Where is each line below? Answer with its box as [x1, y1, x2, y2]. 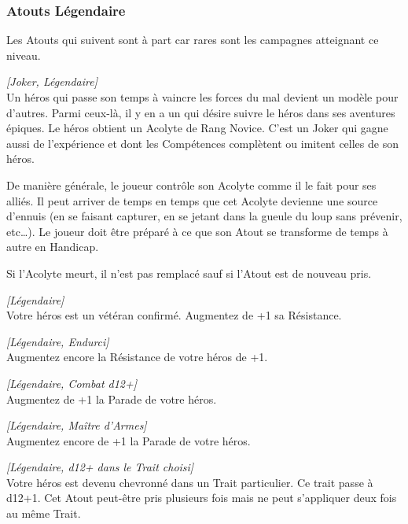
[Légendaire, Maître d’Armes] [6, 417, 147, 434]
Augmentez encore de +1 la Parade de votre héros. [6, 432, 251, 448]
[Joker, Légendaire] [6, 73, 97, 90]
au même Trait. [6, 505, 81, 522]
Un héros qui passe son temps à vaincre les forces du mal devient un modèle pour [6, 89, 399, 105]
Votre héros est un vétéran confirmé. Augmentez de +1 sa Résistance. [6, 307, 342, 323]
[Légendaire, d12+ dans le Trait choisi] [6, 459, 194, 475]
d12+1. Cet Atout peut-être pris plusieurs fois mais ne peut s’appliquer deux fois [6, 489, 397, 506]
